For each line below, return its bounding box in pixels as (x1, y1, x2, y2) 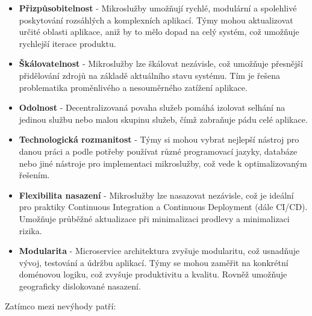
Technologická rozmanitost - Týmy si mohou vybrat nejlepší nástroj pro (19, 133, 299, 146)
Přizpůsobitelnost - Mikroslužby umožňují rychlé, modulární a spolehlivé (19, 2, 297, 14)
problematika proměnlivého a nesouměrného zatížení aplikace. (19, 81, 248, 93)
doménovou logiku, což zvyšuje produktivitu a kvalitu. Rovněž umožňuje (19, 268, 287, 280)
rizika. (19, 224, 42, 237)
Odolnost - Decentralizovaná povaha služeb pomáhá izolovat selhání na (19, 101, 285, 114)
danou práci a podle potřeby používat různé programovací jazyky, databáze (19, 144, 298, 157)
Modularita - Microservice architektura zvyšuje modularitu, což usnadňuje (19, 244, 300, 257)
